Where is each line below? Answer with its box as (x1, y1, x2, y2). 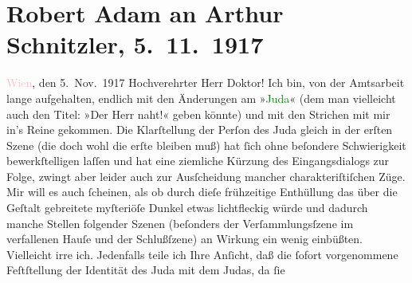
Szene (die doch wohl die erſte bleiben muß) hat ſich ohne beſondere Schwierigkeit (6, 136, 406, 153)
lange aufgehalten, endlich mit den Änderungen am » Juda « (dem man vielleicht (6, 89, 396, 106)
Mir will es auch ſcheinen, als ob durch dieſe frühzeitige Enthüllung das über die (6, 183, 398, 200)
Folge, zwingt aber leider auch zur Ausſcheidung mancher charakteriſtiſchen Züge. (6, 167, 406, 184)
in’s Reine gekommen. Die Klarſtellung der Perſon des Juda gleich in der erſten (6, 121, 393, 138)
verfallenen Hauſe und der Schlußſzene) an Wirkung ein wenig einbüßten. (6, 230, 363, 247)
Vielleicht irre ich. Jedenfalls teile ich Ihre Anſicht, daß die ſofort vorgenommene (6, 246, 398, 262)
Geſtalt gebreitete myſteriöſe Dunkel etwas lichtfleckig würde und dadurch (6, 199, 368, 216)
